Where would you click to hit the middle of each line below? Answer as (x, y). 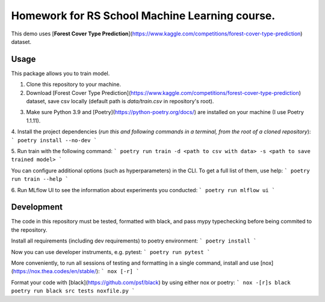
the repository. (29, 230)
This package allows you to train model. (60, 73)
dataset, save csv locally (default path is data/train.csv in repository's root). (120, 101)
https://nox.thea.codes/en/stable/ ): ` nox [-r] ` (76, 271)
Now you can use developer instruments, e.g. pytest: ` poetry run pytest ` (111, 252)
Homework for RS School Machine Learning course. (143, 16)
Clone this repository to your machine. (74, 85)
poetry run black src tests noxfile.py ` (73, 291)
